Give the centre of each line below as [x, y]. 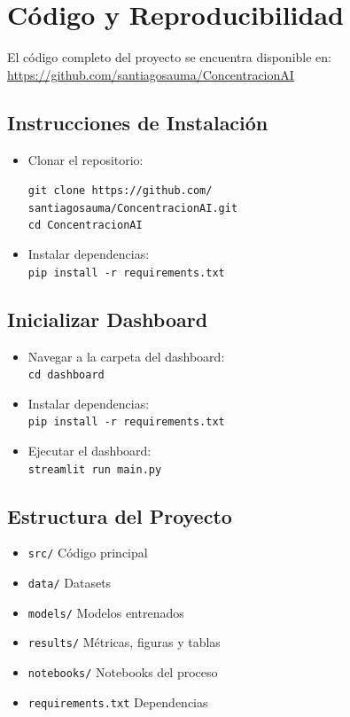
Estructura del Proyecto [120, 515]
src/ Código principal [88, 553]
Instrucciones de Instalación [138, 122]
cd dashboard [66, 375]
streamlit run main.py [95, 469]
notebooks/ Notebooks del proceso [123, 672]
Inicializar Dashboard [108, 319]
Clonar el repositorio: [86, 159]
